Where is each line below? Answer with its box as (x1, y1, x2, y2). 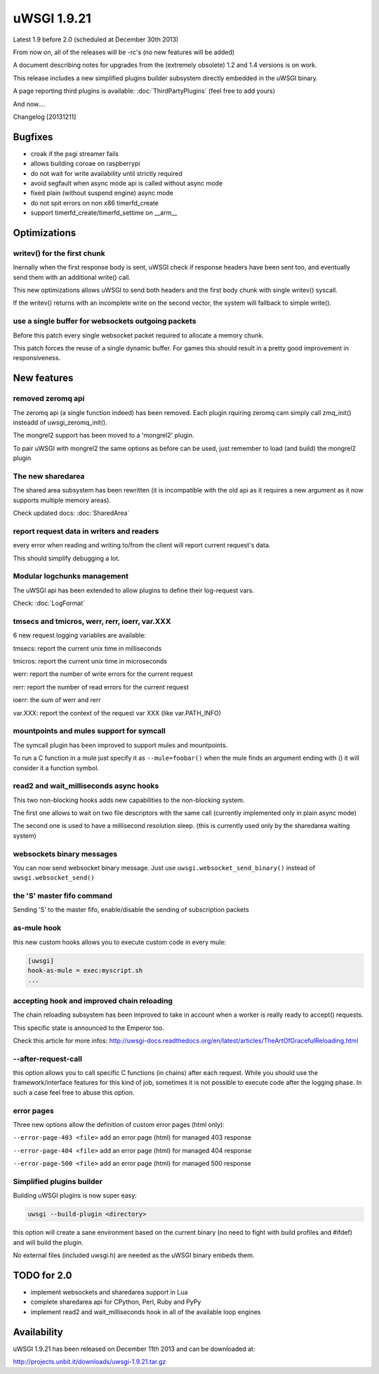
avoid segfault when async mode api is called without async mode (30, 179, 223, 187)
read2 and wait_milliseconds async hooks (13, 781, 159, 791)
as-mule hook (13, 923, 62, 933)
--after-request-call (13, 1054, 82, 1064)
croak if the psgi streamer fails (30, 149, 119, 158)
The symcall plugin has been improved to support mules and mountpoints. (13, 741, 228, 749)
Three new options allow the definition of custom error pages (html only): (13, 1120, 225, 1128)
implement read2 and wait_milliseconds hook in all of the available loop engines (30, 1307, 261, 1316)
